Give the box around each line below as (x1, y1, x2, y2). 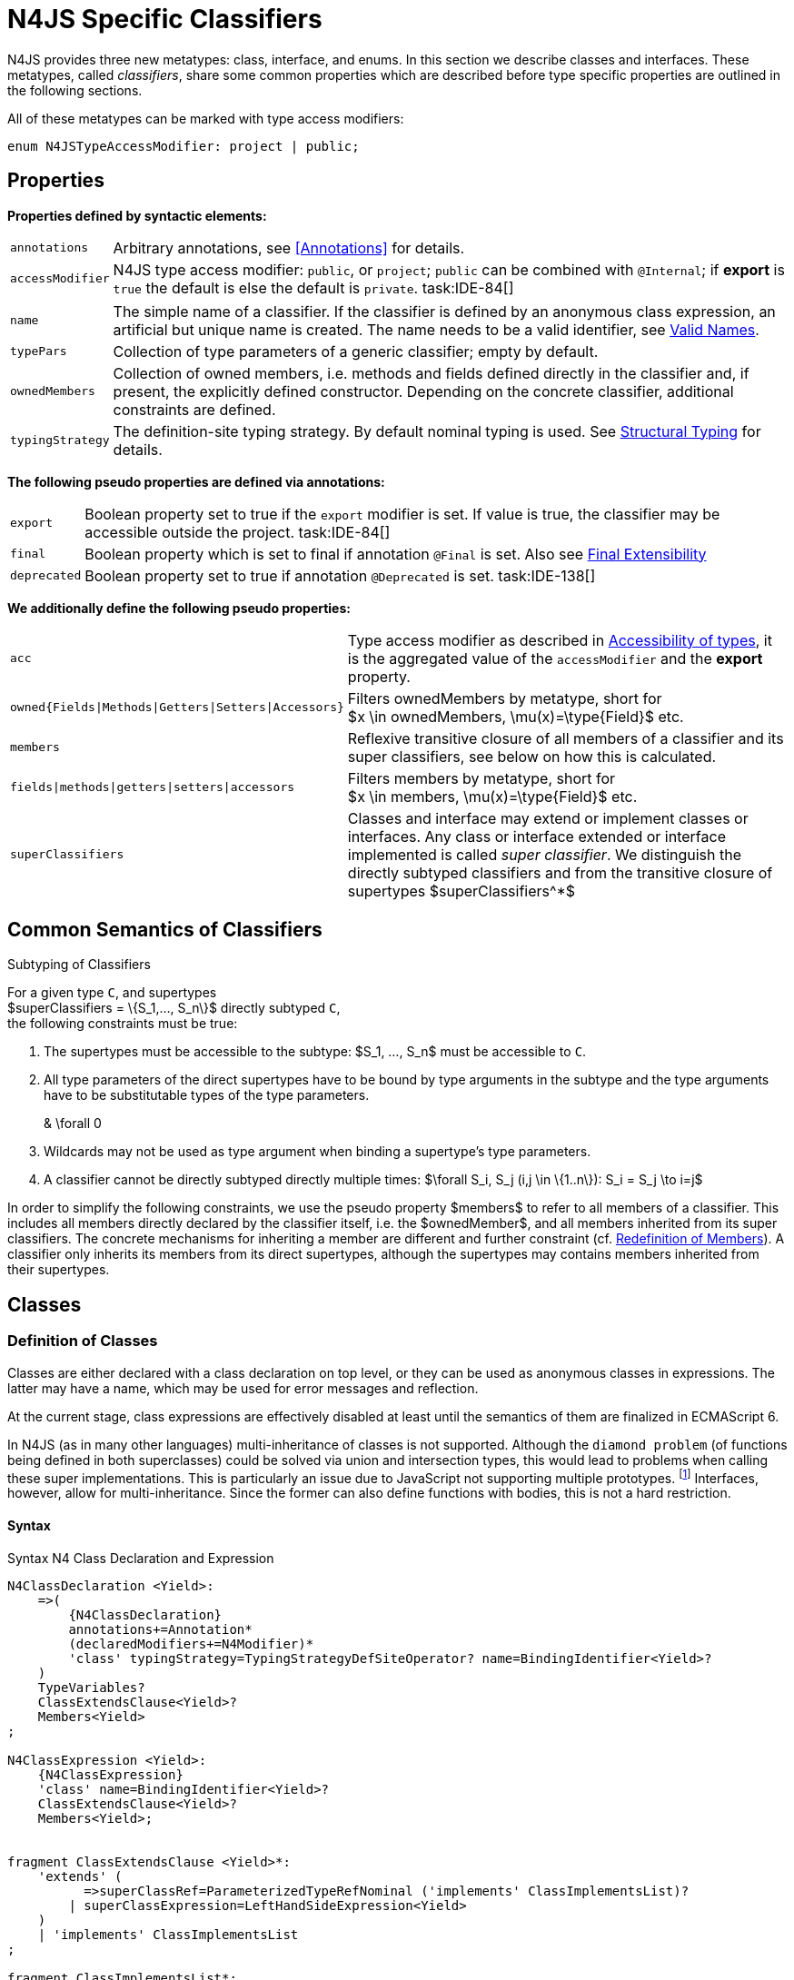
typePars (10, 344, 67, 359)
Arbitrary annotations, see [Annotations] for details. (113, 238, 465, 257)
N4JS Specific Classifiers (7, 4, 323, 35)
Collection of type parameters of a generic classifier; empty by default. (113, 342, 599, 361)
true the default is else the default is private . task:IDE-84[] (113, 278, 514, 297)
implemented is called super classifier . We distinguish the (347, 845, 742, 864)
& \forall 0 (44, 1115, 102, 1132)
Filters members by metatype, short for (347, 768, 616, 787)
